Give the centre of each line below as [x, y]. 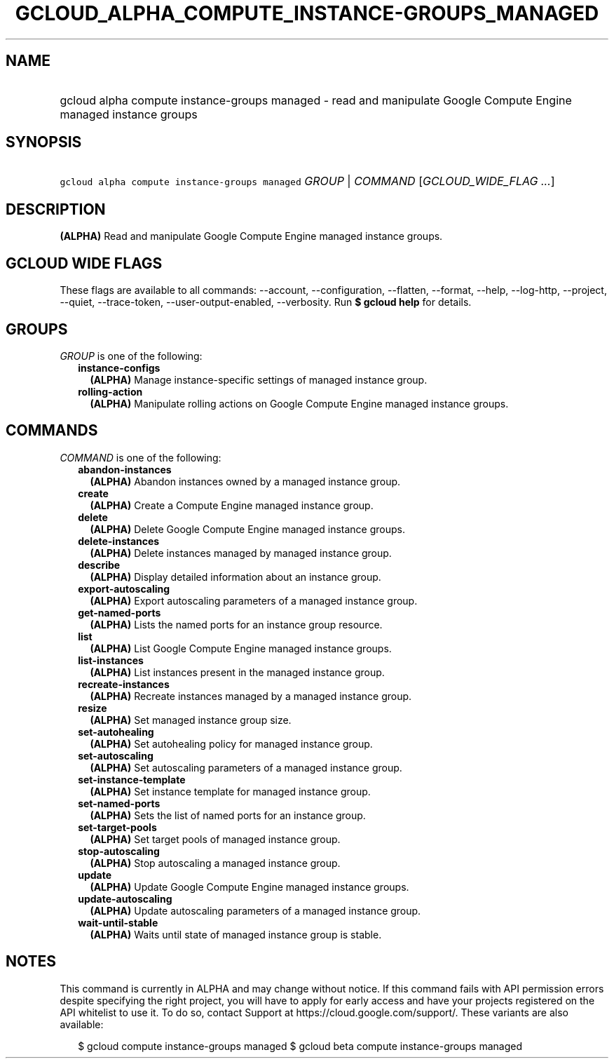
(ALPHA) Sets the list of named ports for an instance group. [228, 815]
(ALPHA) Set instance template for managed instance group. [230, 791]
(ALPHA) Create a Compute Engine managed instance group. [232, 505]
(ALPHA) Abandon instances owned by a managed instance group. [245, 481]
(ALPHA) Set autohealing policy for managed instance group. [231, 743]
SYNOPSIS [44, 142]
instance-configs [119, 368]
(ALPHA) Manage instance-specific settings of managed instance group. [259, 379]
